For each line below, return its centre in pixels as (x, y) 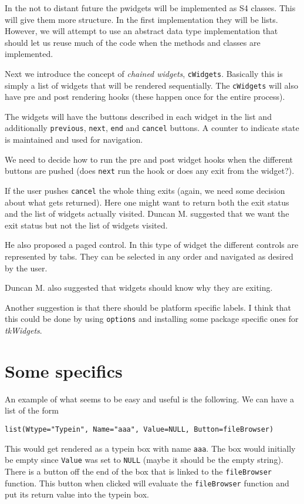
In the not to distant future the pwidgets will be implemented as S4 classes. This (150, 8)
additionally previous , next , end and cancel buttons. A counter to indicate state (152, 128)
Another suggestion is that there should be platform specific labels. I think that (148, 307)
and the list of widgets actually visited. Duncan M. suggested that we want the (147, 214)
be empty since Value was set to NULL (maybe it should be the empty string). (144, 460)
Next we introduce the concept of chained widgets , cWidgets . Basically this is (144, 73)
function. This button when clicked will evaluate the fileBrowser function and (147, 483)
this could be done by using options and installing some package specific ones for (152, 319)
